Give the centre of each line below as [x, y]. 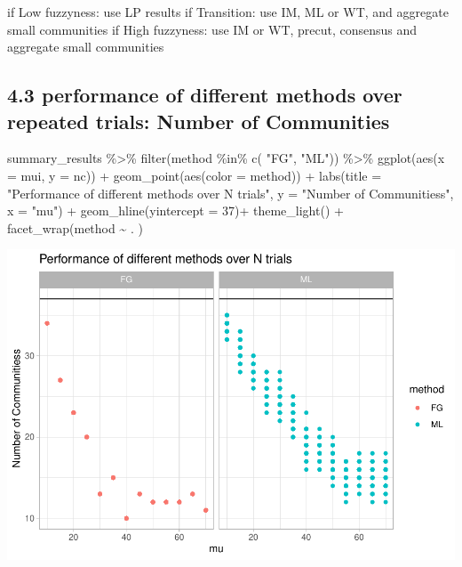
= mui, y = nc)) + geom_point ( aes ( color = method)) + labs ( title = [195, 175]
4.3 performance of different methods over [205, 95]
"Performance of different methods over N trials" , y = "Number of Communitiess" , [231, 193]
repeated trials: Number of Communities [199, 121]
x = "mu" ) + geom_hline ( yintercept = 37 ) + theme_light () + [175, 211]
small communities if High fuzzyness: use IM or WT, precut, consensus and [212, 29]
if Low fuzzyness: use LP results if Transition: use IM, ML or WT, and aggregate [228, 12]
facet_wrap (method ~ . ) [75, 227]
